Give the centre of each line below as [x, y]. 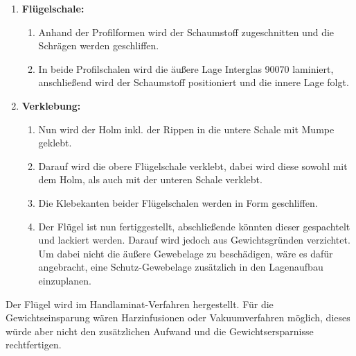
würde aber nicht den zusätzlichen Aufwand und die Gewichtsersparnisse [160, 331]
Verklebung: [51, 105]
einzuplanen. [65, 280]
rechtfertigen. [34, 345]
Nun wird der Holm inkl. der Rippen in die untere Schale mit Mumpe [186, 129]
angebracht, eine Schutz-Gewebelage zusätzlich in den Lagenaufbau [181, 267]
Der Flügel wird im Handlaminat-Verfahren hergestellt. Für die [140, 304]
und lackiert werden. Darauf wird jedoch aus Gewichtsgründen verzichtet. [194, 240]
